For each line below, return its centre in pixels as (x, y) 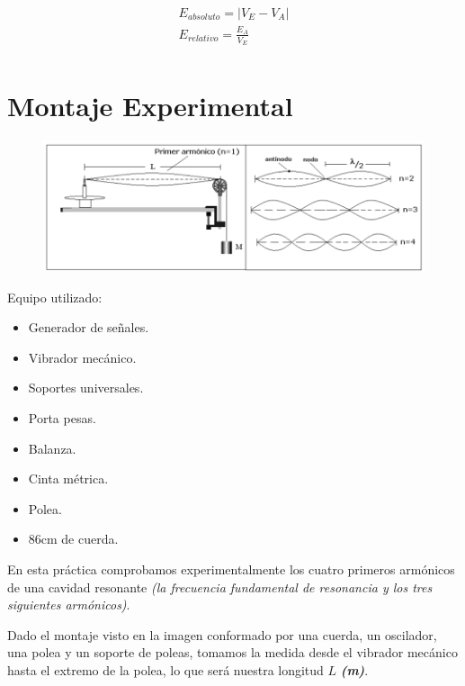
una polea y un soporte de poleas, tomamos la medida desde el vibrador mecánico (232, 652)
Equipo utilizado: (55, 297)
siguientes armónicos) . (69, 605)
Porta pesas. (62, 417)
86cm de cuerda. (73, 539)
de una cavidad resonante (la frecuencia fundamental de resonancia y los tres (220, 587)
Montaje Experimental (150, 106)
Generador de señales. (89, 327)
